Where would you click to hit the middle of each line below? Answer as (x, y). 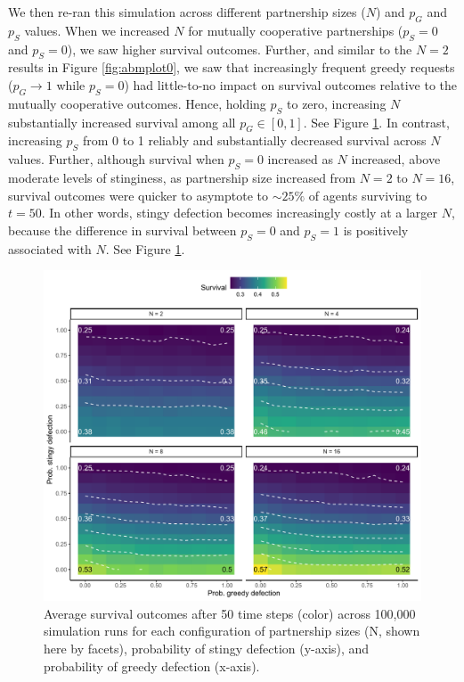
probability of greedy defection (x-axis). (152, 666)
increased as (300, 159)
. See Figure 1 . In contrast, (376, 122)
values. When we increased (97, 30)
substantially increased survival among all (122, 122)
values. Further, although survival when (116, 159)
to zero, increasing (337, 103)
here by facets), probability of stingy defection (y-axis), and (207, 648)
